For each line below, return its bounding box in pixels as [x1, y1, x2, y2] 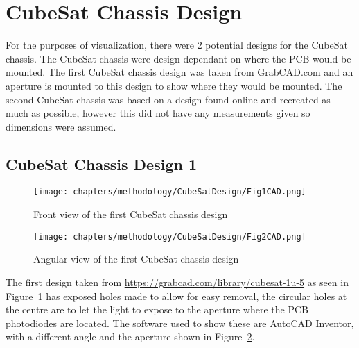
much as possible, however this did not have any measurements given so [6, 106, 310, 120]
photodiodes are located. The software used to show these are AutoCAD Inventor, [6, 315, 354, 330]
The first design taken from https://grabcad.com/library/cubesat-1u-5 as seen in [6, 274, 349, 289]
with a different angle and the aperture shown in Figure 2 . [6, 329, 255, 344]
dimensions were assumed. [6, 119, 116, 133]
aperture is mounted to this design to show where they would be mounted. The [6, 78, 342, 92]
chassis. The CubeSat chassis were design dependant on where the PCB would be [6, 51, 351, 65]
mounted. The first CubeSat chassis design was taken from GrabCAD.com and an [6, 65, 353, 79]
